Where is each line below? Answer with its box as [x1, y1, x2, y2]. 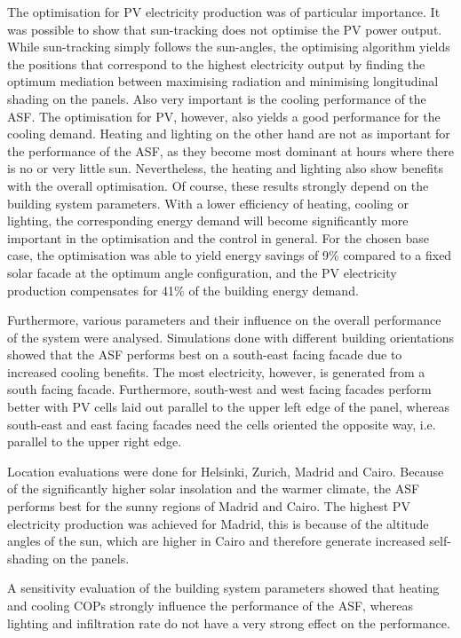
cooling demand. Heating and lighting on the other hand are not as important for [7, 124, 450, 143]
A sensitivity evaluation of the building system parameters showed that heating [7, 579, 440, 597]
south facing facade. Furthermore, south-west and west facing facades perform [7, 380, 432, 398]
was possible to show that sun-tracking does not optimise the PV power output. [7, 20, 442, 38]
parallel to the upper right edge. [7, 432, 182, 451]
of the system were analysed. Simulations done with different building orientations [7, 327, 454, 346]
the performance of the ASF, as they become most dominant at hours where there [7, 141, 455, 160]
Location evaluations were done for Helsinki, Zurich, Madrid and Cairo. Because [7, 461, 444, 480]
